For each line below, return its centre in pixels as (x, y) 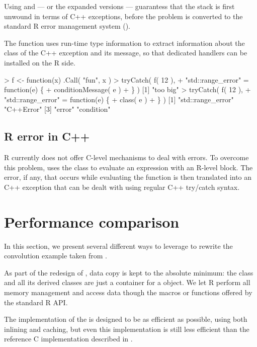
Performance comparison (92, 221)
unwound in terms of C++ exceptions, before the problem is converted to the (123, 16)
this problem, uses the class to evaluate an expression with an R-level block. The (128, 167)
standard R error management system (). (67, 26)
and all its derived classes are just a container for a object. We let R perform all (127, 282)
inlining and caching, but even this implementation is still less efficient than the (127, 329)
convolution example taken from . (56, 256)
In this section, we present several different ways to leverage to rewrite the (118, 246)
